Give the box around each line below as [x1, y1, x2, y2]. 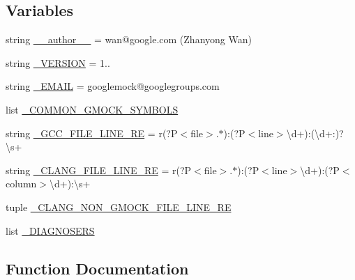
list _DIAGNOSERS [6, 223, 95, 238]
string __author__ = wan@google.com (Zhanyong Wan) [6, 32, 252, 47]
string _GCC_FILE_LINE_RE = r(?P [6, 125, 178, 140]
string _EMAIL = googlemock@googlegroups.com [6, 79, 220, 93]
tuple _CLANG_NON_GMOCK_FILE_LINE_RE [6, 199, 232, 214]
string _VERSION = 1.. [6, 55, 110, 70]
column [6, 176, 37, 191]
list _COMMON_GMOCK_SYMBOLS [6, 102, 179, 116]
